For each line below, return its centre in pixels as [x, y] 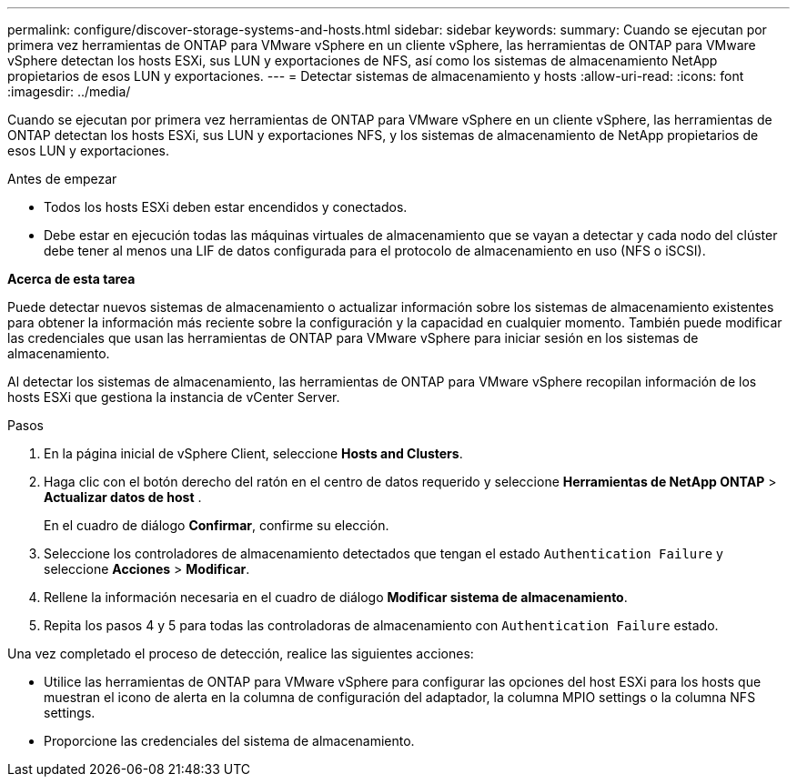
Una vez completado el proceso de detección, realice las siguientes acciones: [241, 653]
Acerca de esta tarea [71, 279]
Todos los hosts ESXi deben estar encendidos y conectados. [226, 207]
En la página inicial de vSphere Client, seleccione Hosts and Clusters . [253, 453]
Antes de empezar [62, 179]
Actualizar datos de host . [123, 497]
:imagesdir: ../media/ [69, 91]
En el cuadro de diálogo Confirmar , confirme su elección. [217, 525]
